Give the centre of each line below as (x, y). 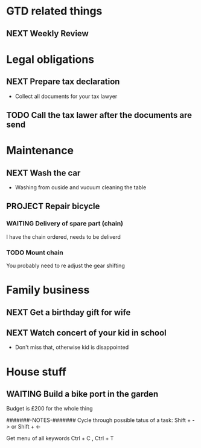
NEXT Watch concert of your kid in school (87, 333)
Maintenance (40, 151)
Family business (48, 290)
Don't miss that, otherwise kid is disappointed (72, 347)
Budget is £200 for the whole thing (49, 409)
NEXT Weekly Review (47, 34)
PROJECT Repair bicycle (53, 206)
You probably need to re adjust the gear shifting (65, 265)
